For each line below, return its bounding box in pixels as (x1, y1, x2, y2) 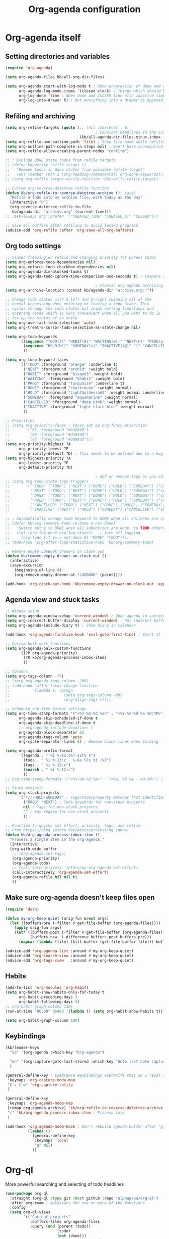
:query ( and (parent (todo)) (30, 1224, 92, 1229)
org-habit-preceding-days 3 (18, 994, 78, 1000)
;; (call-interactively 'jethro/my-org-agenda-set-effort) (12, 865, 138, 870)
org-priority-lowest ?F (18, 446, 69, 451)
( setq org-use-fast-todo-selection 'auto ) (5, 320, 96, 325)
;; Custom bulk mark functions (5, 641, 71, 646)
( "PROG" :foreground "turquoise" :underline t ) (23, 380, 125, 386)
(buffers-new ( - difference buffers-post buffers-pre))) (30, 935, 152, 940)
